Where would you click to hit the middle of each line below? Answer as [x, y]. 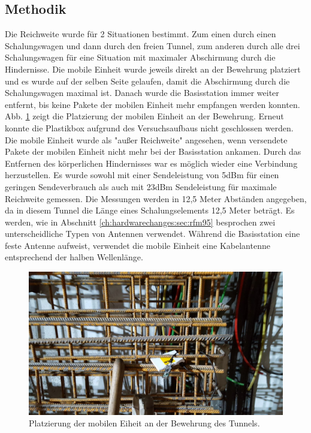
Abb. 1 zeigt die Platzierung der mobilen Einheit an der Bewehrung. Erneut [144, 116]
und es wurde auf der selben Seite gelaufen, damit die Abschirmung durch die [147, 81]
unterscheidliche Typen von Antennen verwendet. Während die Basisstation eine [153, 234]
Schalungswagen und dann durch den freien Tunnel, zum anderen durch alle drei [153, 45]
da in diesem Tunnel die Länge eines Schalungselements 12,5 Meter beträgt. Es [150, 210]
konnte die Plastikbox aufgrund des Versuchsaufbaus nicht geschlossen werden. [149, 127]
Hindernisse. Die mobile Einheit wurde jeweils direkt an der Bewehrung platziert [153, 69]
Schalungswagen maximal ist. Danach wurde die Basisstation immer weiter [142, 93]
